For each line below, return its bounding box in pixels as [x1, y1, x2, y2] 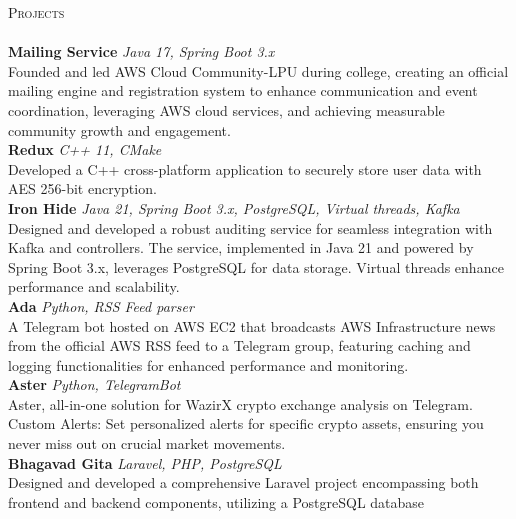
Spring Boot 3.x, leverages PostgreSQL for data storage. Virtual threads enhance [8, 256, 504, 277]
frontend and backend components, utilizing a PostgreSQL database [8, 491, 425, 512]
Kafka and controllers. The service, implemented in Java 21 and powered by [8, 237, 474, 258]
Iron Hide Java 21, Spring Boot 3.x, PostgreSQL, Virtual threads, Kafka [8, 197, 460, 218]
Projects [8, 2, 65, 22]
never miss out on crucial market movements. [8, 433, 286, 454]
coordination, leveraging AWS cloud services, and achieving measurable [8, 99, 445, 120]
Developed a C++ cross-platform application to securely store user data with [8, 158, 482, 179]
